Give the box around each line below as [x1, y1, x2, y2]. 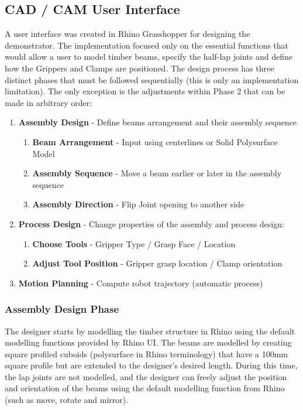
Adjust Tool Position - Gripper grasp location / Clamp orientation [32, 257, 283, 269]
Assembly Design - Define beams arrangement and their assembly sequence [18, 116, 297, 128]
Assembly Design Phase [5, 302, 119, 316]
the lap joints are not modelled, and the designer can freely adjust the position [5, 370, 287, 382]
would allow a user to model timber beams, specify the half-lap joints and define [5, 50, 292, 63]
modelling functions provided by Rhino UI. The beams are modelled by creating [5, 336, 292, 348]
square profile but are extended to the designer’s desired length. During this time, [5, 359, 298, 371]
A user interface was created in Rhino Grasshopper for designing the [5, 28, 250, 40]
